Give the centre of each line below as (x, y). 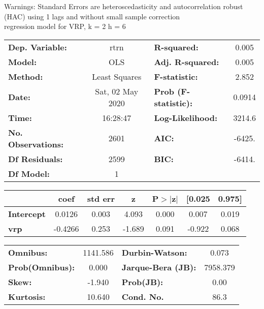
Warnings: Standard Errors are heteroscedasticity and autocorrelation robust (124, 6)
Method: (26, 76)
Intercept (27, 213)
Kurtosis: (27, 296)
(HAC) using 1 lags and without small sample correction (92, 16)
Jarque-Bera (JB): (159, 267)
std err (101, 198)
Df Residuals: (36, 159)
